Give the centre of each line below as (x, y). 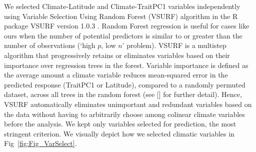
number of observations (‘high (50, 45)
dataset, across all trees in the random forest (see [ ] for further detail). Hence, (123, 94)
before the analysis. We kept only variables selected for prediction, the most (120, 124)
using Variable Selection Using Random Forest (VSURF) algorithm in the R (121, 16)
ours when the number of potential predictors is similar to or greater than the (123, 35)
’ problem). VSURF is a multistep (174, 45)
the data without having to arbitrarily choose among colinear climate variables (124, 114)
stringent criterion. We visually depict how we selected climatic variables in (119, 133)
